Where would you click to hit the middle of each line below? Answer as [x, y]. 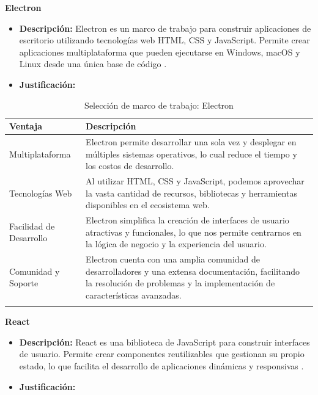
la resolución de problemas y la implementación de [180, 283]
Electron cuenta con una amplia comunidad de [173, 259]
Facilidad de [32, 226]
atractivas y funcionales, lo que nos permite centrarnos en [194, 232]
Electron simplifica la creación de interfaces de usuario [187, 220]
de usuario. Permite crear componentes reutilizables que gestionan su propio [162, 354]
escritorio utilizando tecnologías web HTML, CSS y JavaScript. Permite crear [165, 40]
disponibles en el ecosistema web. [148, 205]
